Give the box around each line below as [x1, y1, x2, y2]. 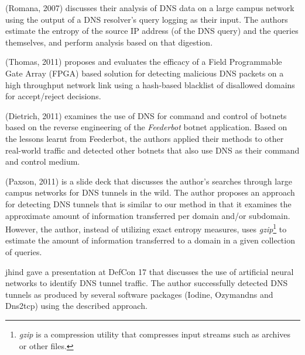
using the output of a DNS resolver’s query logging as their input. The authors [5, 13, 288, 25]
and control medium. [5, 155, 80, 168]
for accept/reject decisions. [5, 90, 101, 102]
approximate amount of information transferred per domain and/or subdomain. [5, 209, 290, 221]
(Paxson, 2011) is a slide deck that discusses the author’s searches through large [5, 175, 292, 187]
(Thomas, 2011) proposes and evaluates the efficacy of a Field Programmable [5, 55, 282, 68]
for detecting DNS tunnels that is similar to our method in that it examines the [5, 197, 292, 210]
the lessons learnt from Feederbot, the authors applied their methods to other [5, 132, 284, 144]
